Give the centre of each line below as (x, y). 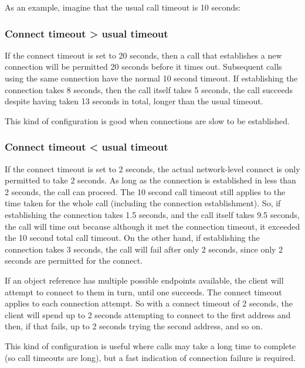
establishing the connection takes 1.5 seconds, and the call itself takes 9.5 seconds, (152, 214)
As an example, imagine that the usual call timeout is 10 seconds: (123, 7)
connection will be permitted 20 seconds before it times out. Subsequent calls (143, 67)
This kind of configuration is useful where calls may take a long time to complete (150, 345)
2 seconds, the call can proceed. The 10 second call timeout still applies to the (145, 191)
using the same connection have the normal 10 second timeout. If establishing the (151, 78)
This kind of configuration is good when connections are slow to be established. (147, 120)
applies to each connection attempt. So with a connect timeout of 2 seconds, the (149, 303)
